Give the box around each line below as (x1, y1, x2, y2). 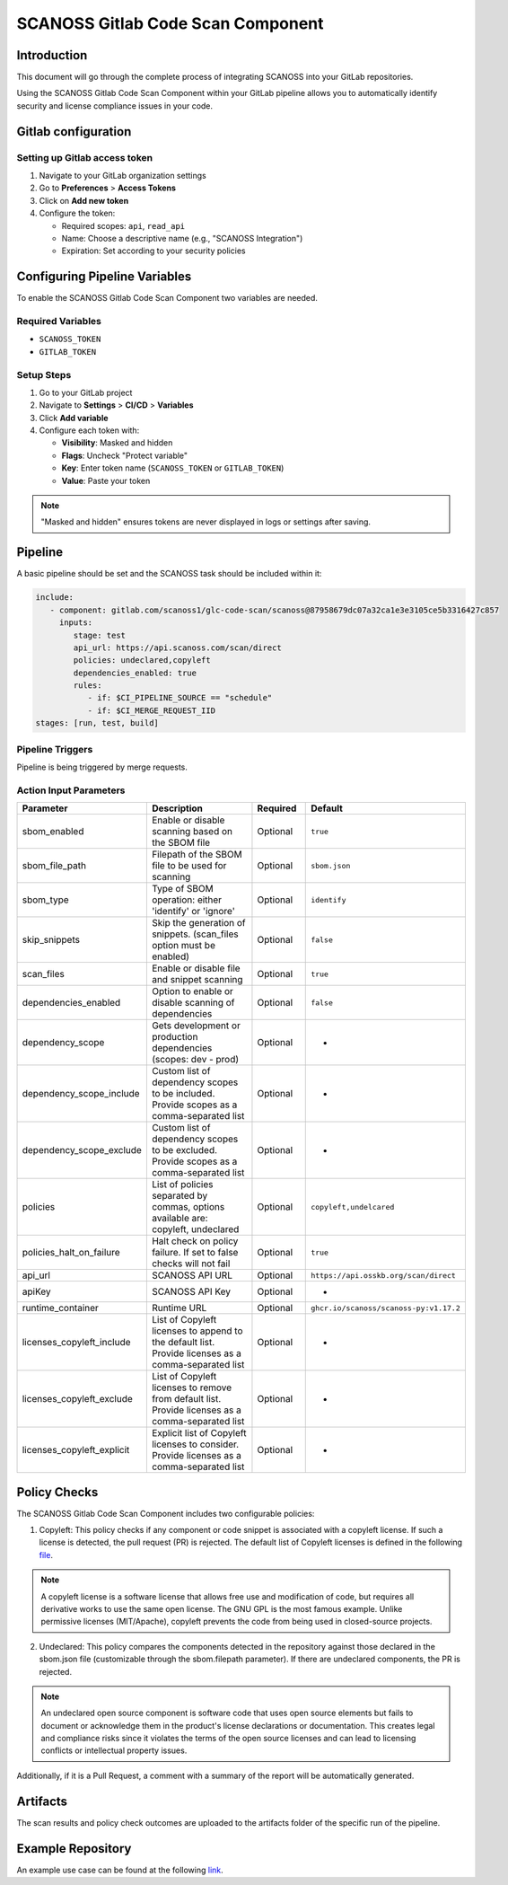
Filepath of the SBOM (151, 849, 242, 861)
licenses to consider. (151, 1438, 240, 1450)
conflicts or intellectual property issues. (40, 1745, 188, 1756)
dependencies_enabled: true (73, 667, 197, 678)
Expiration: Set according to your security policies (61, 245, 246, 256)
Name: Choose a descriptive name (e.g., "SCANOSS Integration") (61, 233, 303, 243)
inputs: (58, 618, 93, 628)
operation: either (151, 894, 223, 906)
